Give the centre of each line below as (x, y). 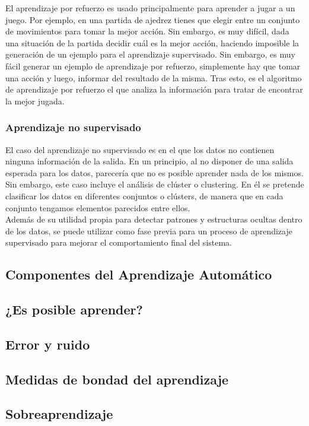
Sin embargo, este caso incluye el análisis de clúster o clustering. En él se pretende (155, 184)
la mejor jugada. (35, 101)
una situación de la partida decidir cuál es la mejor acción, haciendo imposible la (152, 42)
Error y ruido (48, 344)
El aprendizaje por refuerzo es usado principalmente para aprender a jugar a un (150, 8)
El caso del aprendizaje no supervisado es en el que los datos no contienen (140, 149)
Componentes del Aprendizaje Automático (139, 274)
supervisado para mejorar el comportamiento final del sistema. (119, 242)
